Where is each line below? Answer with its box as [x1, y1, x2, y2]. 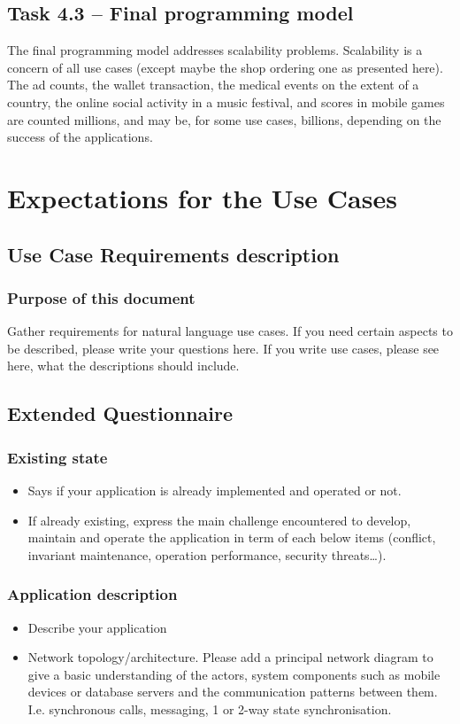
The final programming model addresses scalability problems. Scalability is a [7, 41, 423, 59]
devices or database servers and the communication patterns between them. [27, 682, 438, 701]
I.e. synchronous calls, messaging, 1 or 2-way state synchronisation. [27, 699, 392, 718]
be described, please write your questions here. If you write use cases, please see [7, 339, 440, 357]
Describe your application [27, 618, 167, 636]
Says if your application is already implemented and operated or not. [27, 480, 402, 499]
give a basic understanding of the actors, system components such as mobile [27, 665, 441, 683]
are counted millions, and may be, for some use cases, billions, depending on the [7, 110, 441, 128]
